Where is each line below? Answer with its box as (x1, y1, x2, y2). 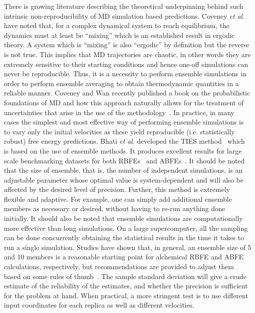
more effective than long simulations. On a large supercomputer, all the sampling (4, 222, 248, 233)
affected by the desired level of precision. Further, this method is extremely (4, 184, 230, 194)
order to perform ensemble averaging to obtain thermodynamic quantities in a (4, 78, 239, 88)
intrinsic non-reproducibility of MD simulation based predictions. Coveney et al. (4, 10, 245, 21)
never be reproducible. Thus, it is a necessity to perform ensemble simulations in (4, 68, 247, 79)
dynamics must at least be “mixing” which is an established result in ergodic (4, 30, 235, 40)
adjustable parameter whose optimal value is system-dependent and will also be (4, 174, 244, 185)
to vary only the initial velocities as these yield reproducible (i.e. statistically (4, 126, 235, 136)
